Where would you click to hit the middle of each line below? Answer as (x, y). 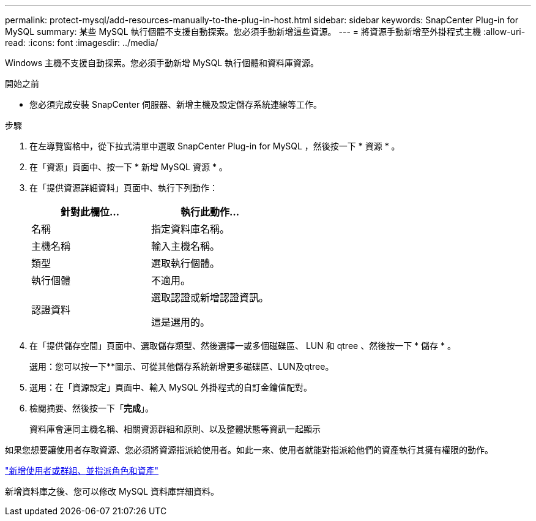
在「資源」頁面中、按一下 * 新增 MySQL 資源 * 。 (128, 167)
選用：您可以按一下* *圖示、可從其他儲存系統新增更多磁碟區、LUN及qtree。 (182, 366)
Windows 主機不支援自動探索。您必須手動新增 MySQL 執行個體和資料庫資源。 (162, 63)
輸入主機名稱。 (186, 246)
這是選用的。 (181, 322)
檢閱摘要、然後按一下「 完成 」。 (91, 408)
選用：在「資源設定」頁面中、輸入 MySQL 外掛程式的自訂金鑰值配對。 (171, 387)
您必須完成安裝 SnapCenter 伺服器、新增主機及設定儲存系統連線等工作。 (176, 104)
